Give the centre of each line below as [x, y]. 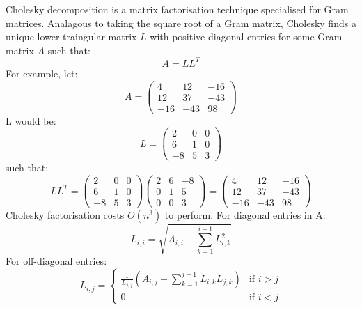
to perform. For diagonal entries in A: [245, 215]
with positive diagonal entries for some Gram [246, 37]
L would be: [31, 120]
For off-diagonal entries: [56, 260]
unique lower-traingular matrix [71, 37]
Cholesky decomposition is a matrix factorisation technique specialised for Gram [177, 9]
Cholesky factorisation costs [65, 215]
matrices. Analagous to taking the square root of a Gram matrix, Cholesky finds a [181, 23]
